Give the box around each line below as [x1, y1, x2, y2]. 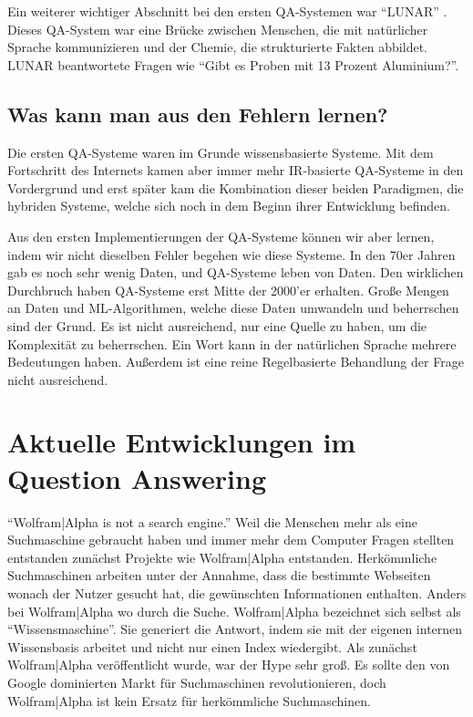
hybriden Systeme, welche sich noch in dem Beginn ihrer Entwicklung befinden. [7, 196, 451, 215]
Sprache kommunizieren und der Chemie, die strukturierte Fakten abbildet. [7, 37, 427, 57]
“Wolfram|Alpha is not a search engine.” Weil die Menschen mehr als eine [7, 512, 417, 531]
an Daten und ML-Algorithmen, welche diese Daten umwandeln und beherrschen [7, 298, 459, 317]
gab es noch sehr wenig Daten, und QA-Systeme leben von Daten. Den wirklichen [7, 263, 464, 282]
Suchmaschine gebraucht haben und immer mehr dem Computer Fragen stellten [7, 530, 455, 549]
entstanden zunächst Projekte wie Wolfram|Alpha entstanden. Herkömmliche [7, 547, 437, 566]
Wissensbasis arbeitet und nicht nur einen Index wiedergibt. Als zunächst [7, 637, 417, 656]
